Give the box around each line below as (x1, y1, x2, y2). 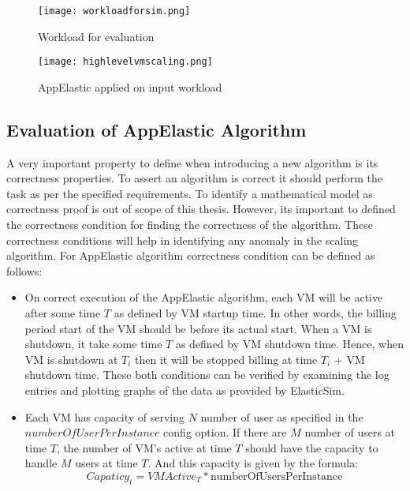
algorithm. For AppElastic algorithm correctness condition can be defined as (6, 247, 375, 264)
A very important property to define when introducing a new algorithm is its (6, 154, 378, 171)
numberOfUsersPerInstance (210, 470, 343, 482)
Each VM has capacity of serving (24, 408, 185, 425)
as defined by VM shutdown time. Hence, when (175, 335, 404, 352)
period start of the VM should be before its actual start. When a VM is (24, 320, 372, 336)
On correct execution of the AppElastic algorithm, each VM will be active (24, 289, 383, 305)
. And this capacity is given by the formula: (147, 455, 359, 471)
